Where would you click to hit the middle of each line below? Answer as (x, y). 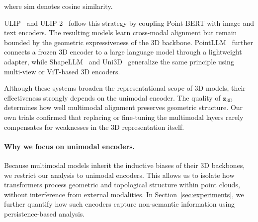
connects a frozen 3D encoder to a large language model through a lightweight (123, 52)
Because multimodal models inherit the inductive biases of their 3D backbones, (125, 165)
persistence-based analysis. (44, 213)
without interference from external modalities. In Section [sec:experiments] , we (124, 194)
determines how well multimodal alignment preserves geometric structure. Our (124, 107)
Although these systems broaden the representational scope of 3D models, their (125, 88)
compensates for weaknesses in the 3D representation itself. (94, 127)
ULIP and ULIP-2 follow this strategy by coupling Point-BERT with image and (129, 23)
